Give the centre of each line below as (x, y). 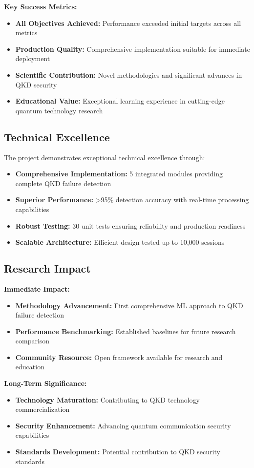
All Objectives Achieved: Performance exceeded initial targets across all (128, 23)
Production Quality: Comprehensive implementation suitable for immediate (133, 49)
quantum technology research (59, 110)
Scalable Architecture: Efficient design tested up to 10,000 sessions (120, 242)
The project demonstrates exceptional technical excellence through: (105, 157)
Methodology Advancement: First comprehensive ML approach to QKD (129, 305)
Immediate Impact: (37, 288)
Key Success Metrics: (41, 6)
